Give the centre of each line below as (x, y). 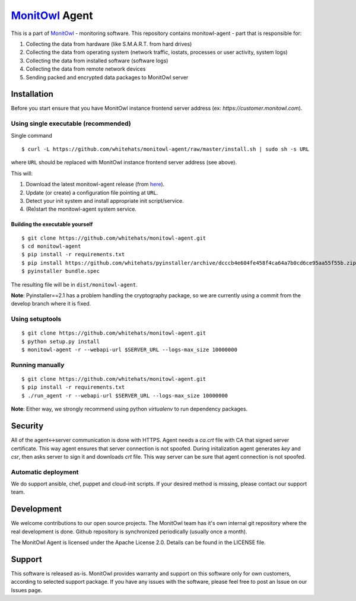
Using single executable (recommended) (71, 123)
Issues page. (27, 590)
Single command (32, 135)
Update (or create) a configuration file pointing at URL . (92, 192)
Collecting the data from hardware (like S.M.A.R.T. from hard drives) (109, 44)
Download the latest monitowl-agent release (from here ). (95, 185)
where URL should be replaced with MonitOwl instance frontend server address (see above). (124, 163)
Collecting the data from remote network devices (86, 69)
